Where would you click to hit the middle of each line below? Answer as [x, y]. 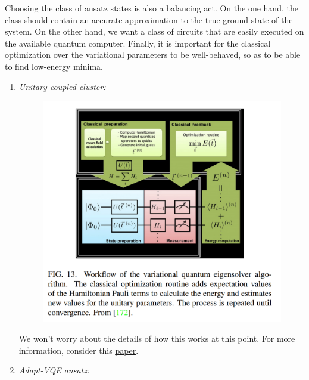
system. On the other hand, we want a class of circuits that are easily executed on [154, 31]
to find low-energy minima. [54, 66]
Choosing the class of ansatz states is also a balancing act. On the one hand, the [152, 8]
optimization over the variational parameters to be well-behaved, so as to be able [153, 55]
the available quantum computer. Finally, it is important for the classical [138, 43]
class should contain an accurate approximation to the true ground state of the [149, 19]
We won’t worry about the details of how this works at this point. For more [157, 339]
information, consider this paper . [79, 350]
